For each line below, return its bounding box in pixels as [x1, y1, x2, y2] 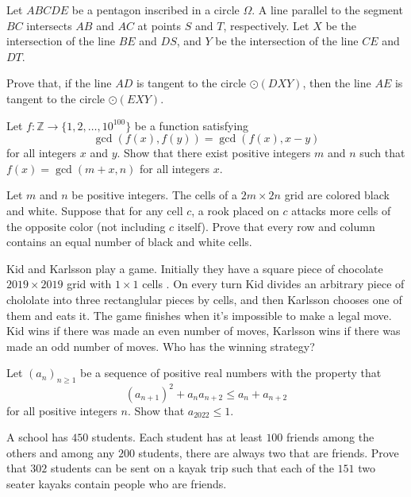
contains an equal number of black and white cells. [6, 233, 252, 250]
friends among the [286, 429, 375, 445]
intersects [26, 17, 72, 33]
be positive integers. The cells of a [71, 187, 238, 203]
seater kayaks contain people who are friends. [6, 475, 227, 491]
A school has [6, 429, 68, 445]
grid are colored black [284, 187, 390, 203]
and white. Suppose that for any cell [6, 202, 183, 218]
